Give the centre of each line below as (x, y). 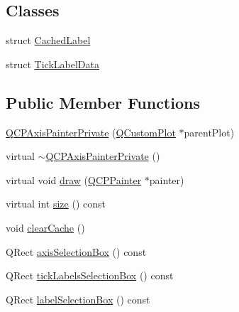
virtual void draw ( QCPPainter (74, 179)
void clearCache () (45, 227)
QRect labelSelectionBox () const (78, 299)
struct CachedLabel (48, 40)
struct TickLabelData (52, 64)
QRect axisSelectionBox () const (76, 251)
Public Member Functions (103, 102)
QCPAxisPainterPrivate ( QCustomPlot (91, 132)
